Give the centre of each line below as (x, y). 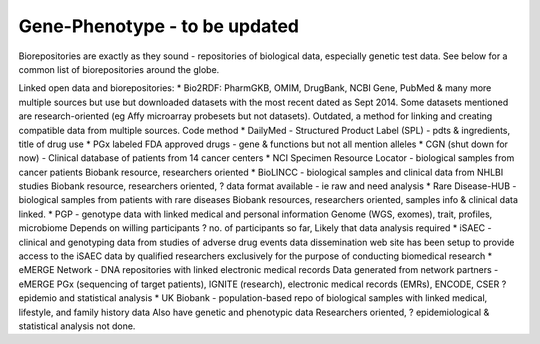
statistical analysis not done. (77, 326)
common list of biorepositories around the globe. (119, 69)
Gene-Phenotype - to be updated (159, 26)
